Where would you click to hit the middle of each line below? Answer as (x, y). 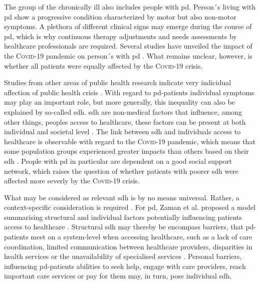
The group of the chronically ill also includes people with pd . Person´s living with (130, 7)
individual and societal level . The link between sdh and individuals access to (122, 131)
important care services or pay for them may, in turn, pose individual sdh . (118, 276)
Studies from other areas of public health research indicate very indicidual (118, 82)
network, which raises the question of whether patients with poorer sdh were (121, 171)
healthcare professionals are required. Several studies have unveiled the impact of (128, 46)
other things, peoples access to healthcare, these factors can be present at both (125, 121)
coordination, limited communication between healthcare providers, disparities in (128, 246)
